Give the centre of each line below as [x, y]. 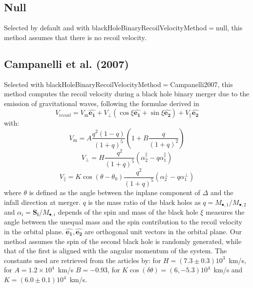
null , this [229, 28]
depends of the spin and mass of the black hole [128, 211]
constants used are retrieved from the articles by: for [83, 260]
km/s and [228, 270]
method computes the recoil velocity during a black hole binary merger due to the [127, 94]
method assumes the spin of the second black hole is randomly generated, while [123, 241]
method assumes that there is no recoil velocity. [75, 37]
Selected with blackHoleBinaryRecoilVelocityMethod [83, 84]
